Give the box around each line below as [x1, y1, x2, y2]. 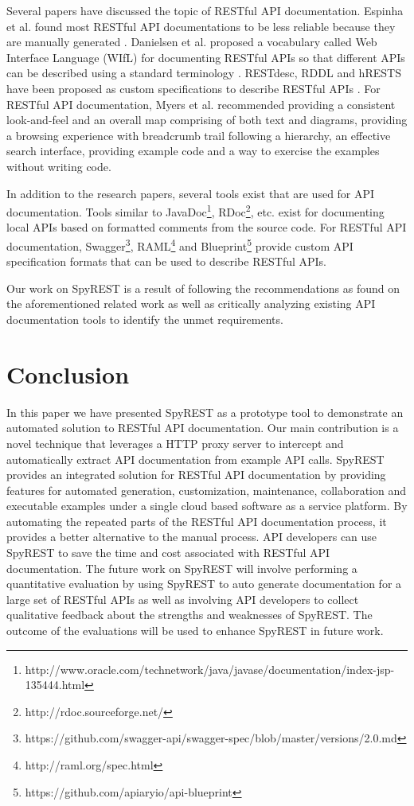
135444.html [25, 676, 85, 693]
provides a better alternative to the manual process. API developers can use [6, 528, 377, 545]
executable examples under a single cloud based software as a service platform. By [6, 497, 408, 514]
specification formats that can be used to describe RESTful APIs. [6, 253, 326, 270]
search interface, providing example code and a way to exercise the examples [6, 142, 380, 159]
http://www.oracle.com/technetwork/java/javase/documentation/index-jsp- [25, 660, 395, 677]
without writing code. [6, 158, 111, 174]
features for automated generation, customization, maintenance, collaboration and [6, 481, 407, 498]
